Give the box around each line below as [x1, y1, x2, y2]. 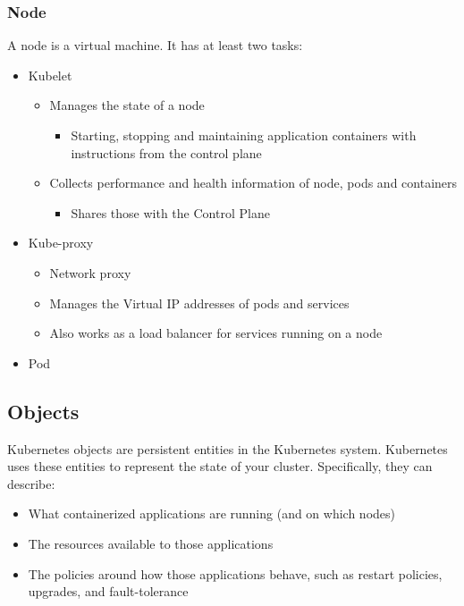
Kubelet [28, 65, 72, 84]
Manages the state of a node [49, 96, 205, 114]
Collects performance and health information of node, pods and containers [49, 173, 458, 192]
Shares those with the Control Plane [71, 203, 270, 222]
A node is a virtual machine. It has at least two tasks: [7, 36, 303, 55]
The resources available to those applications [28, 534, 274, 552]
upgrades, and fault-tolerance [28, 582, 189, 601]
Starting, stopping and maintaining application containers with [71, 126, 417, 144]
